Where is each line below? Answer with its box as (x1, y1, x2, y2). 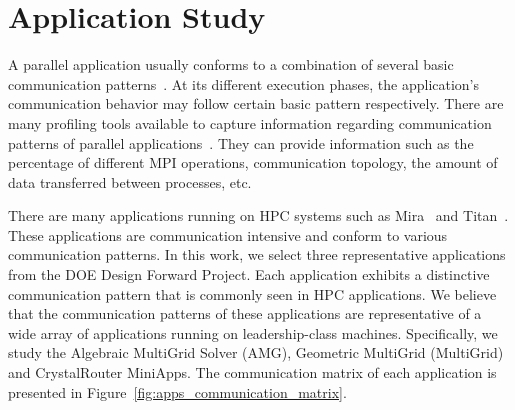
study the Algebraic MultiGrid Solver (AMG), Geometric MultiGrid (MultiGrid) (8, 342, 504, 363)
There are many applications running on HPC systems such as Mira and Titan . (8, 205, 509, 226)
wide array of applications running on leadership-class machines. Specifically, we (8, 322, 498, 343)
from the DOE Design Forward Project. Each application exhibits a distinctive (8, 264, 490, 285)
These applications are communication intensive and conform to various (8, 224, 448, 245)
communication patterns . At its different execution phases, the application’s (8, 73, 480, 94)
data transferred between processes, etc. (8, 171, 252, 192)
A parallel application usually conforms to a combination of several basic (8, 54, 454, 75)
